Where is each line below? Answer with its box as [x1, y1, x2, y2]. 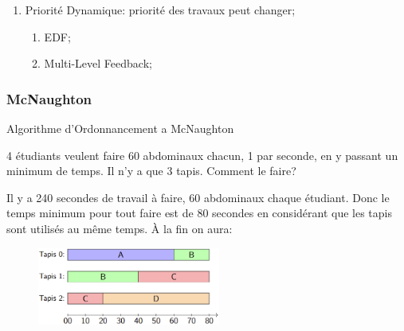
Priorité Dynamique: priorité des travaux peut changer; [25, 2, 296, 18]
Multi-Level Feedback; [44, 55, 152, 72]
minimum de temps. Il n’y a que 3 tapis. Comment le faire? [6, 162, 296, 179]
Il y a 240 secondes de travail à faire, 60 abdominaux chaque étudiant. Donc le [6, 189, 390, 205]
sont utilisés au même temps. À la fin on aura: [6, 220, 233, 236]
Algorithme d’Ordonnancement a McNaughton [6, 120, 234, 136]
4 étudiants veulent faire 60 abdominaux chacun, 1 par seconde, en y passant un [6, 146, 398, 163]
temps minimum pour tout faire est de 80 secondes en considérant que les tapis [6, 204, 392, 221]
